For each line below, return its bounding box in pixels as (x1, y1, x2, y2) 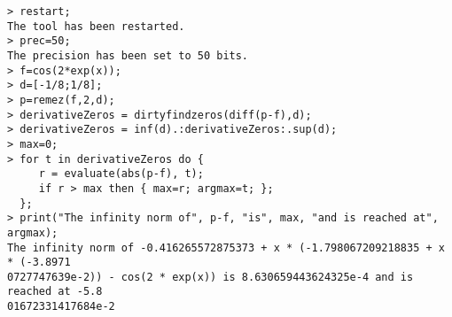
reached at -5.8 (7, 285, 103, 298)
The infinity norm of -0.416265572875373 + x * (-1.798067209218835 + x (7, 241, 445, 254)
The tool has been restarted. (7, 19, 185, 33)
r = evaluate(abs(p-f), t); (38, 167, 204, 181)
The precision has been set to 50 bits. (7, 49, 249, 62)
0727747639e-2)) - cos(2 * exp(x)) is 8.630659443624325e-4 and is (7, 270, 414, 283)
